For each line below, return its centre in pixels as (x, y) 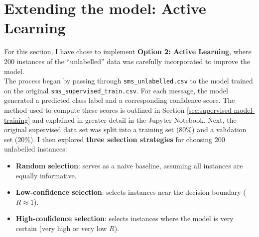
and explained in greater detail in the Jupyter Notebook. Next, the (134, 119)
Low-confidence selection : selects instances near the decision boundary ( (131, 192)
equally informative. (46, 175)
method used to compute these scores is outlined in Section (94, 110)
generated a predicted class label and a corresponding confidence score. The (120, 100)
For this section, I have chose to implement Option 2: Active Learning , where (128, 51)
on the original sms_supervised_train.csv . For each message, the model (116, 90)
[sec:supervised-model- (221, 110)
